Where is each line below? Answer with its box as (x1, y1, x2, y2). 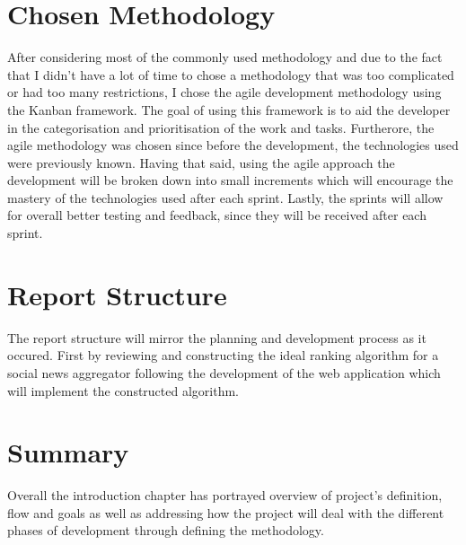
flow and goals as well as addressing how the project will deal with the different (7, 503, 444, 522)
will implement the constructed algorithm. (7, 381, 239, 400)
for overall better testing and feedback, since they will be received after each (7, 206, 426, 224)
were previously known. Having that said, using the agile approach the (7, 153, 395, 171)
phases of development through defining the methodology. (7, 521, 324, 540)
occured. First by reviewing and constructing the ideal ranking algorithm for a (7, 346, 439, 365)
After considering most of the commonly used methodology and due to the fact (7, 48, 443, 66)
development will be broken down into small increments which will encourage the (7, 171, 453, 189)
